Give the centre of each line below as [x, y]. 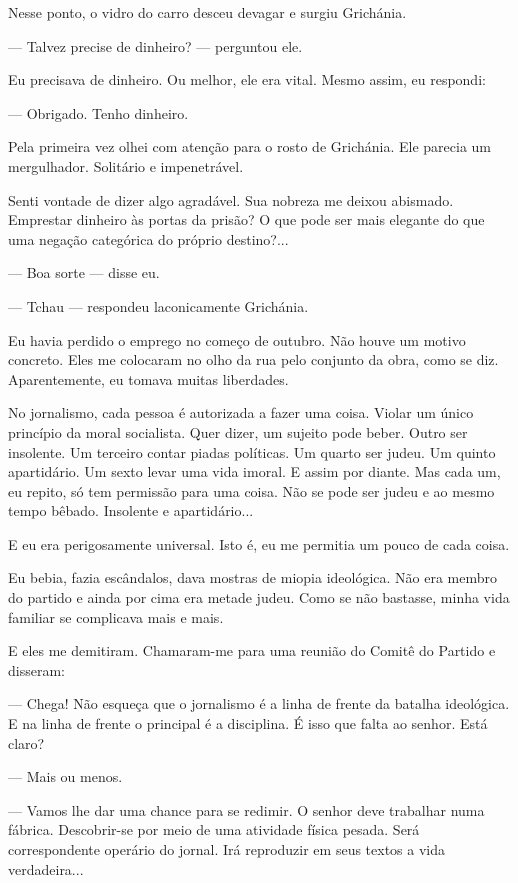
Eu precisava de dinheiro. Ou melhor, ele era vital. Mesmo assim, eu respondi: [247, 79]
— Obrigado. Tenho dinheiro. [98, 112]
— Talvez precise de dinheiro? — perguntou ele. [155, 45]
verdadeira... [46, 868]
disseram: [36, 669]
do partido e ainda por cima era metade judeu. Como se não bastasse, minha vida [259, 597]
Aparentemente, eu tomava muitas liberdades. [148, 378]
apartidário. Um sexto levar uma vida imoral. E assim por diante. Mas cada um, [254, 471]
